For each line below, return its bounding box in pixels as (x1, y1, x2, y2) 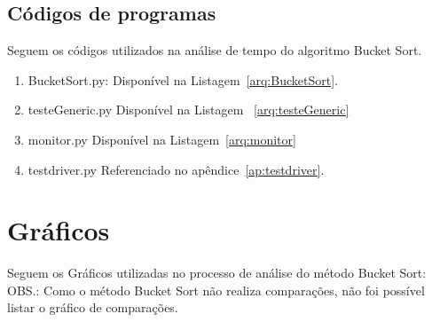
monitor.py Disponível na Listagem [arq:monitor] (27, 130, 296, 148)
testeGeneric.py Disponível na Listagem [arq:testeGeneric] (27, 100, 350, 119)
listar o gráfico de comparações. (7, 298, 178, 317)
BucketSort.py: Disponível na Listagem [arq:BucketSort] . (27, 70, 338, 89)
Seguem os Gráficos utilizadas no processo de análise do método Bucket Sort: (7, 263, 427, 282)
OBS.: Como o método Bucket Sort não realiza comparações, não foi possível (7, 280, 425, 299)
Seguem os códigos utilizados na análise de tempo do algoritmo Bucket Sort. (7, 41, 422, 59)
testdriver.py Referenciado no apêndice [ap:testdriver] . (27, 160, 325, 178)
